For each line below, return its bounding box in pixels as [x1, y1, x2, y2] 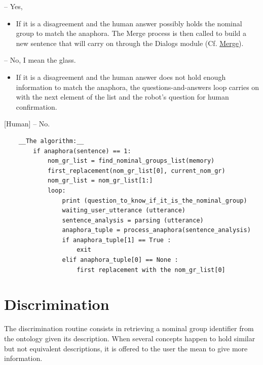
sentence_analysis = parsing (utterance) [62, 216, 204, 224]
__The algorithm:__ [18, 137, 84, 145]
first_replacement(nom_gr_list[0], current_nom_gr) [47, 167, 226, 174]
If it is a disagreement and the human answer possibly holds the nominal [16, 18, 242, 28]
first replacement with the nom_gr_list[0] [77, 266, 226, 273]
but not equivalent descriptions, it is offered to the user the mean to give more [4, 343, 248, 353]
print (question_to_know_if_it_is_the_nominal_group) [62, 197, 247, 204]
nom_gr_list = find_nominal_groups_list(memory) [47, 157, 215, 165]
